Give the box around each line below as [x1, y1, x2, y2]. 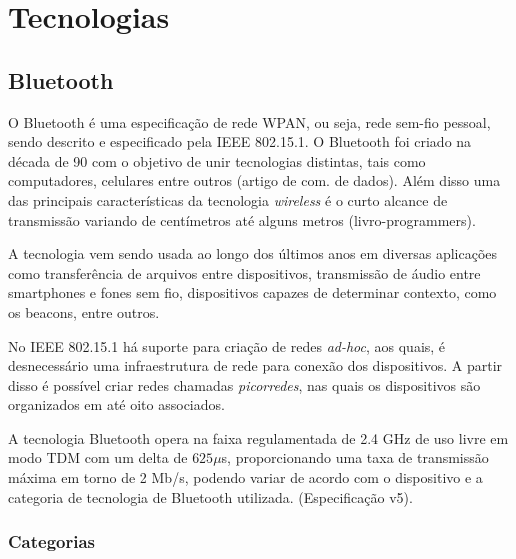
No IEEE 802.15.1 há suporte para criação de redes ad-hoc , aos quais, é [8, 335, 446, 356]
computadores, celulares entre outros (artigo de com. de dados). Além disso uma [8, 170, 501, 191]
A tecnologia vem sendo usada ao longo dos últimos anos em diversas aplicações [8, 243, 498, 264]
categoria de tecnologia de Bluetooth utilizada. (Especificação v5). [8, 486, 413, 507]
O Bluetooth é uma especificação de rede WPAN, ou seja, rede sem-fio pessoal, [8, 111, 491, 132]
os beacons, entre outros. [8, 301, 160, 322]
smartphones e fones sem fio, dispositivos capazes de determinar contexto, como [8, 282, 497, 303]
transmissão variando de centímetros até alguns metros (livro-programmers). [8, 209, 476, 230]
